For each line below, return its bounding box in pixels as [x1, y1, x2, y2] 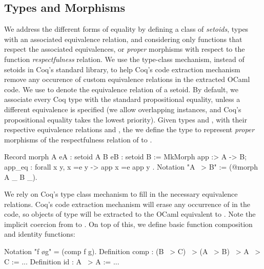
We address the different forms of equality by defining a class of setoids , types [4, 24, 249, 34]
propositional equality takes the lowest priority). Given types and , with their [4, 114, 247, 125]
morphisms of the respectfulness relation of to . [4, 134, 152, 144]
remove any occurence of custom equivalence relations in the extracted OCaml [4, 74, 250, 85]
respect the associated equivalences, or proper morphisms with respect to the [4, 44, 245, 54]
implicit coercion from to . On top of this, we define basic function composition [4, 218, 253, 229]
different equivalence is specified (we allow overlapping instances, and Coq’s [4, 104, 241, 114]
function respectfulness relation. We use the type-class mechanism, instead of [4, 53, 245, 64]
